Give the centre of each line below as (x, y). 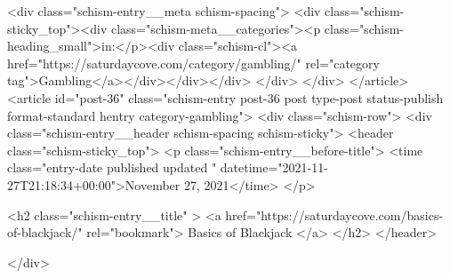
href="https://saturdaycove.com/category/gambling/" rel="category (193, 63)
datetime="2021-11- (274, 167)
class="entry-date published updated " (112, 167)
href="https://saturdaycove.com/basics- (334, 214)
